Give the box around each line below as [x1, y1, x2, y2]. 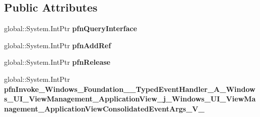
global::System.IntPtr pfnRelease [4, 57, 110, 67]
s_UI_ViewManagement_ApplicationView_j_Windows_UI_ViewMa [4, 93, 256, 104]
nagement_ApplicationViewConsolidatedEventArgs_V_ [4, 103, 205, 113]
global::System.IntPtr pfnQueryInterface [4, 23, 137, 34]
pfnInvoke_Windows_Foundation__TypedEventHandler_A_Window [4, 83, 255, 94]
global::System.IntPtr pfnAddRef [4, 40, 111, 50]
